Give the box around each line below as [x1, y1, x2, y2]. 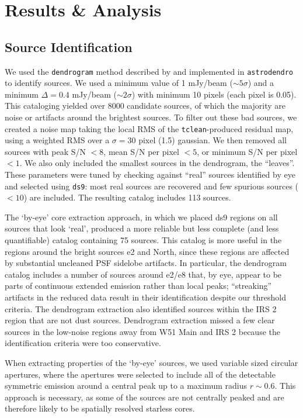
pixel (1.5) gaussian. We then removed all [138, 134, 287, 146]
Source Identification [5, 37, 133, 56]
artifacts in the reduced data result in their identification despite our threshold [5, 291, 287, 303]
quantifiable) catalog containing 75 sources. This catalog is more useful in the [5, 234, 282, 246]
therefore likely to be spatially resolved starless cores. [5, 402, 195, 414]
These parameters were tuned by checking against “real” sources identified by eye [5, 168, 295, 181]
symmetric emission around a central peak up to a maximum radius [5, 379, 248, 392]
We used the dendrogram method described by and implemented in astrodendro [5, 65, 293, 77]
